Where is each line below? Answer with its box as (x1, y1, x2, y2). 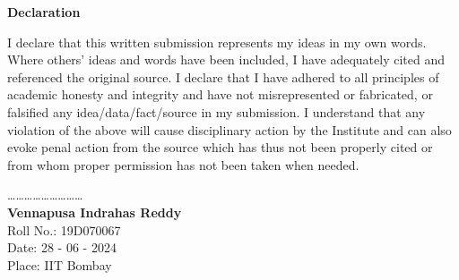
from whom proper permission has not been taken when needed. (7, 155, 359, 174)
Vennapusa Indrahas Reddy (7, 202, 182, 221)
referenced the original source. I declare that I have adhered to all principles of (7, 67, 439, 86)
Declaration (7, 3, 81, 21)
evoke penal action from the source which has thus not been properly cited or (7, 138, 433, 157)
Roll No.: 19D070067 (7, 220, 121, 239)
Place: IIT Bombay (7, 255, 112, 274)
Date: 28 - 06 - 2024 (7, 238, 117, 257)
